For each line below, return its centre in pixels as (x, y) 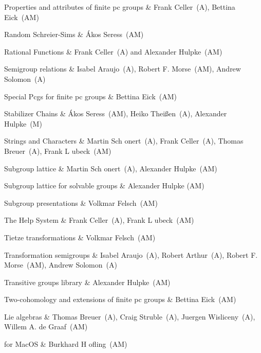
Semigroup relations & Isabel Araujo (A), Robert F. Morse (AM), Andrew (123, 69)
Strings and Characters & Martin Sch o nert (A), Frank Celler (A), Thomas (124, 141)
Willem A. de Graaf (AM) (46, 326)
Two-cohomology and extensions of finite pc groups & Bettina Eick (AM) (120, 299)
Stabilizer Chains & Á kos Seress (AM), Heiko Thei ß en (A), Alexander (116, 113)
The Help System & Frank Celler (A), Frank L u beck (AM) (99, 220)
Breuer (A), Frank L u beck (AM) (58, 151)
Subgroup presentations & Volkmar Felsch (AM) (81, 202)
